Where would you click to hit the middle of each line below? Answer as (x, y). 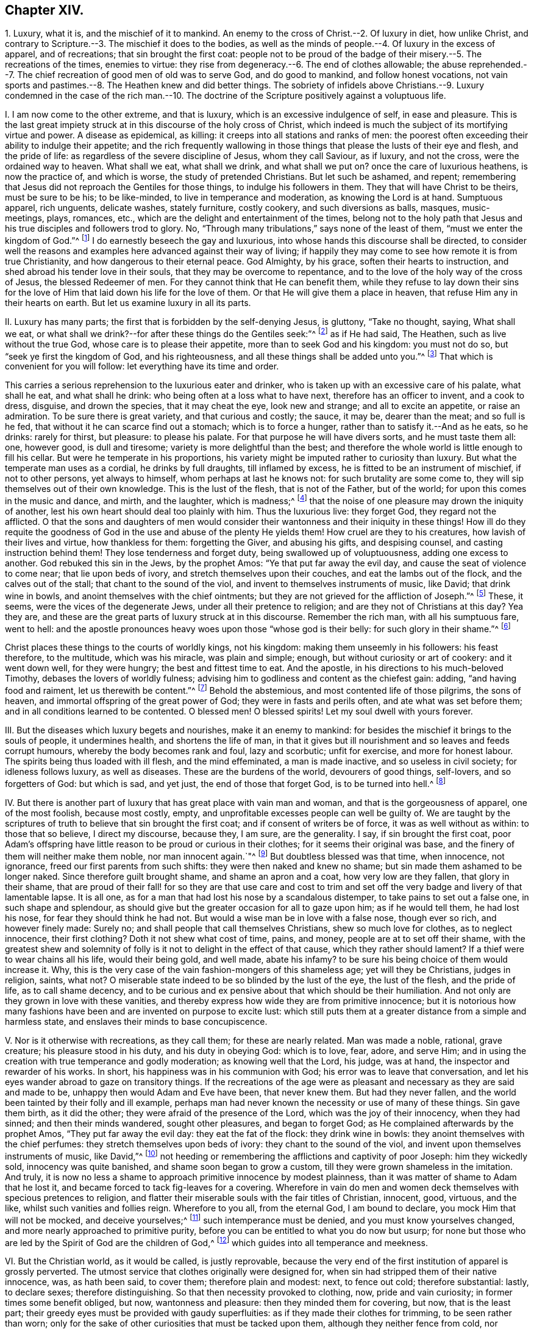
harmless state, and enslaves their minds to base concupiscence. (136, 1022)
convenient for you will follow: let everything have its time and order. (142, 366)
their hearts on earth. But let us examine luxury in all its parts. (128, 303)
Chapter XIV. (44, 10)
